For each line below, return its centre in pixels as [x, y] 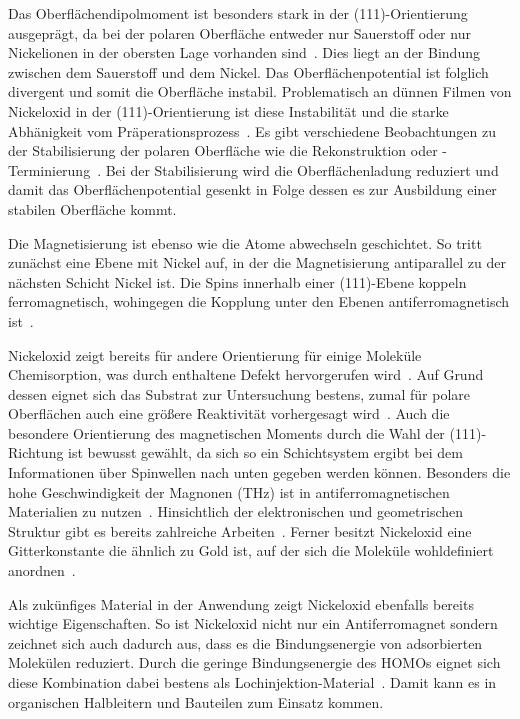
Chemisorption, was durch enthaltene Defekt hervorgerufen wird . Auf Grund [246, 374]
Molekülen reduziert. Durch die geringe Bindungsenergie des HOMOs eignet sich [254, 662]
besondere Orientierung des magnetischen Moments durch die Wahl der [226, 432]
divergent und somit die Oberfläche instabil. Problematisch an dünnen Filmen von [260, 91]
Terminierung [49, 169]
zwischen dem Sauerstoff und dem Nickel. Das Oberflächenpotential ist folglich [248, 71]
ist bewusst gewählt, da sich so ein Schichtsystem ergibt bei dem [265, 452]
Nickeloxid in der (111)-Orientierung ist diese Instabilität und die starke [228, 110]
